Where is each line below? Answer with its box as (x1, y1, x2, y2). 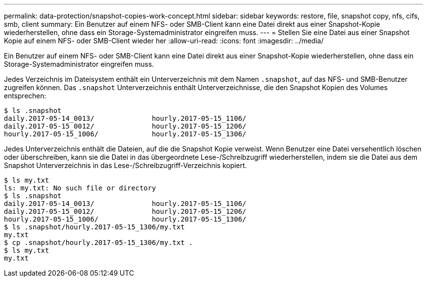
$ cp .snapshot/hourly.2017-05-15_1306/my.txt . (4, 239, 193, 246)
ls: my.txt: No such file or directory (4, 184, 156, 192)
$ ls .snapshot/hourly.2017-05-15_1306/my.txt (4, 223, 185, 231)
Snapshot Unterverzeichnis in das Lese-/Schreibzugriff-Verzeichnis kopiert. (4, 161, 247, 169)
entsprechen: (4, 92, 46, 100)
